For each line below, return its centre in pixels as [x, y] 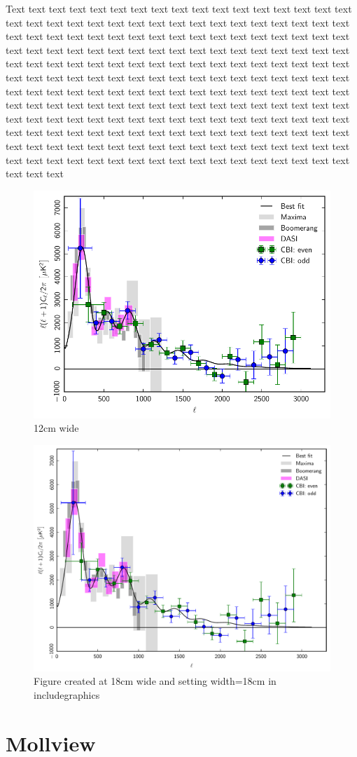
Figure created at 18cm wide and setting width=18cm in [155, 681]
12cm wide [56, 428]
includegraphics [67, 695]
